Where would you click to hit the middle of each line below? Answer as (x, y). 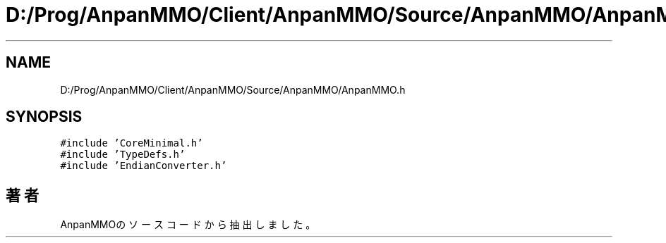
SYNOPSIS (44, 117)
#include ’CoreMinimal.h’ (132, 143)
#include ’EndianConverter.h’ (144, 166)
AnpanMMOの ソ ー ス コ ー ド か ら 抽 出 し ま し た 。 (188, 225)
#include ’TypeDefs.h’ (123, 155)
